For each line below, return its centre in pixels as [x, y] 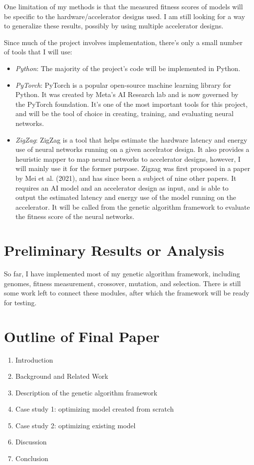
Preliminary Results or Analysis [114, 250]
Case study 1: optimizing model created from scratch [95, 409]
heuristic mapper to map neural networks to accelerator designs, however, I [128, 159]
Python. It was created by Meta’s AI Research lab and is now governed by [127, 94]
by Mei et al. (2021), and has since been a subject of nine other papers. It [126, 178]
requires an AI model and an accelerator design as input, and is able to [122, 187]
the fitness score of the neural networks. [75, 216]
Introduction [34, 359]
